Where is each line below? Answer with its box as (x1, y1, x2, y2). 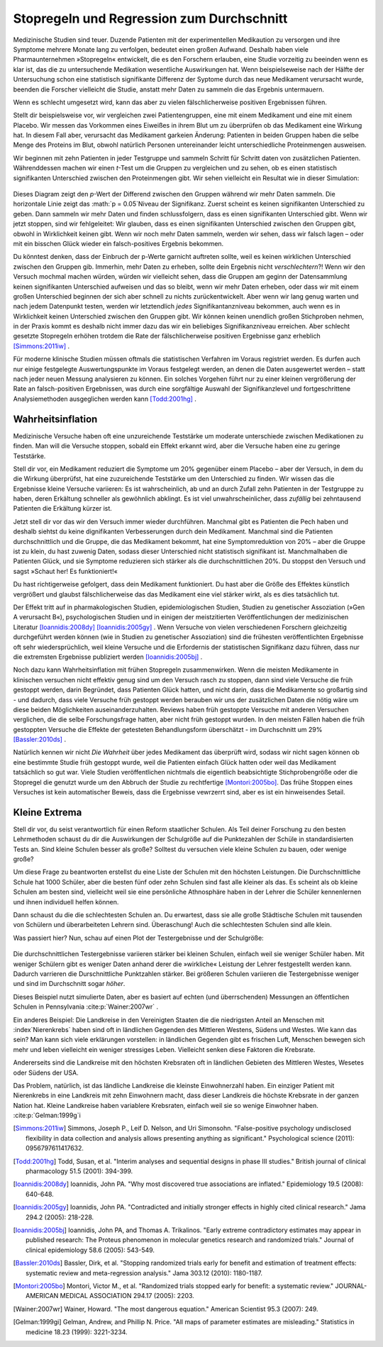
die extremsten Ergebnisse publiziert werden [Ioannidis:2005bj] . (13, 653, 203, 661)
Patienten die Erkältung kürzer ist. (13, 504, 113, 513)
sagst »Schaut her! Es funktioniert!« (13, 567, 118, 575)
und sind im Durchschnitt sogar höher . (13, 980, 126, 988)
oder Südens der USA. (13, 1068, 79, 1077)
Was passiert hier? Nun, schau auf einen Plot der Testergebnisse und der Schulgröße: (13, 933, 264, 942)
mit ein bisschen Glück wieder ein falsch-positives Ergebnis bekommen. (13, 239, 224, 248)
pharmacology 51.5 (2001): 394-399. (26, 1167, 133, 1175)
